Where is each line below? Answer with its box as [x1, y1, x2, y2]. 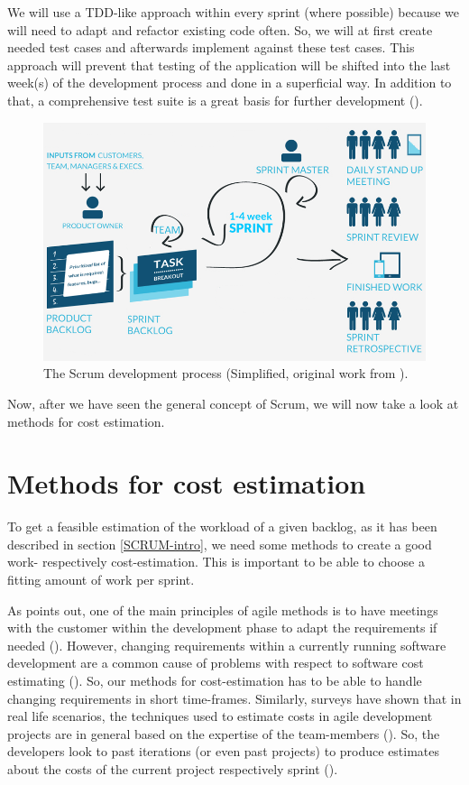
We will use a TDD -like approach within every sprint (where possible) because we [7, 3, 460, 21]
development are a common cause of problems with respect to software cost [7, 653, 424, 672]
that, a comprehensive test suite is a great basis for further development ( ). [7, 90, 423, 109]
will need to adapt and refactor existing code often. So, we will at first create [7, 20, 433, 39]
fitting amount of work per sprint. [7, 570, 195, 589]
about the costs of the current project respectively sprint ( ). [7, 759, 338, 778]
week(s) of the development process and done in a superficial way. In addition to [7, 73, 452, 92]
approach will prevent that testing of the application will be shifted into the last [7, 55, 451, 74]
